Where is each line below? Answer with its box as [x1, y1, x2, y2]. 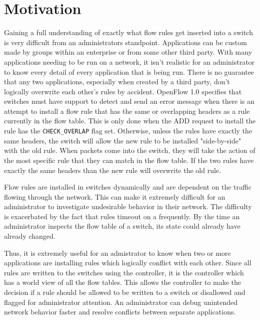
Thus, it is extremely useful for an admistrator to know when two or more [4, 247, 231, 258]
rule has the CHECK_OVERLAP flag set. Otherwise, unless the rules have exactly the [4, 125, 252, 136]
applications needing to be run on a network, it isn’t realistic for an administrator [4, 56, 255, 67]
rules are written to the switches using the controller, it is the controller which [4, 267, 244, 277]
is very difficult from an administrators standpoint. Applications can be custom [4, 37, 247, 47]
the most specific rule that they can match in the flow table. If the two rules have [4, 154, 254, 165]
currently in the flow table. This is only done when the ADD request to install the [4, 115, 256, 126]
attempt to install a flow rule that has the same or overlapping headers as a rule [4, 105, 250, 116]
